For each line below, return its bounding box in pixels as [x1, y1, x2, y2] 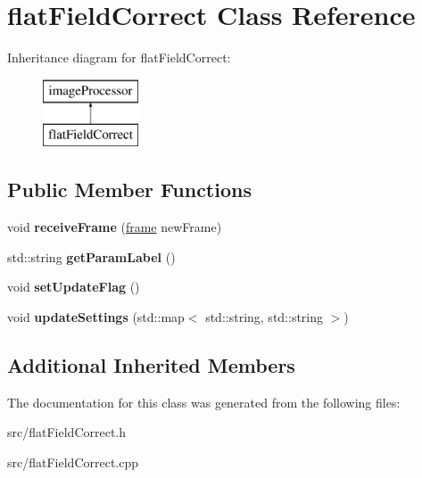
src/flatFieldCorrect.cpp [7, 452, 139, 471]
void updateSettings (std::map [7, 307, 185, 326]
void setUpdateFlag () [7, 277, 140, 296]
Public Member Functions [7, 176, 252, 203]
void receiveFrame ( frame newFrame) [7, 218, 222, 236]
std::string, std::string [205, 307, 324, 326]
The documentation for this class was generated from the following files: [7, 392, 401, 411]
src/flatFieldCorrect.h [7, 423, 127, 441]
